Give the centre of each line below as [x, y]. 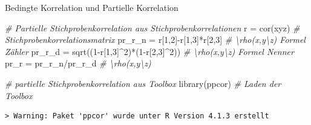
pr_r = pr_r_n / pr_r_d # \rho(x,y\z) [78, 63]
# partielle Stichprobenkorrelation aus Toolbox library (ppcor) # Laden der [143, 83]
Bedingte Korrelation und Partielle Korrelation [92, 7]
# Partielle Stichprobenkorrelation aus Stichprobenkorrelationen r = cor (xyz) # [152, 27]
